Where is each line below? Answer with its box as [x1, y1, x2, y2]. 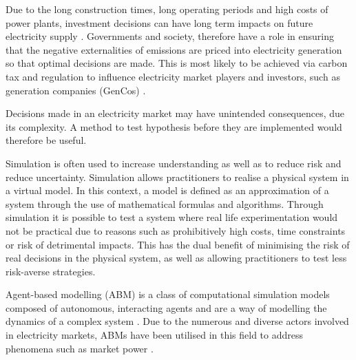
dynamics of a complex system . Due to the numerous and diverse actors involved [6, 314, 349, 328]
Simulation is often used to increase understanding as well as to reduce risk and [6, 156, 342, 170]
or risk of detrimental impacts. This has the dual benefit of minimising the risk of [6, 237, 350, 251]
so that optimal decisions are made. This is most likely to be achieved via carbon [6, 56, 348, 70]
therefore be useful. [6, 133, 87, 147]
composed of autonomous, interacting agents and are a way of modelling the [6, 300, 327, 315]
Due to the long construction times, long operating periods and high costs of [6, 2, 328, 16]
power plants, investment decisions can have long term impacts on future [6, 15, 313, 30]
